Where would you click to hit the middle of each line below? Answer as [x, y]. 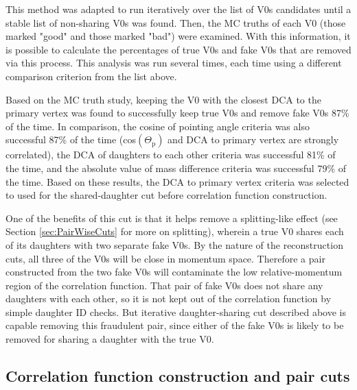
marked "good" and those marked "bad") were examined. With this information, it [178, 36]
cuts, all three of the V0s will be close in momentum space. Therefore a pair [165, 258]
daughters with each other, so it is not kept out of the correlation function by [169, 298]
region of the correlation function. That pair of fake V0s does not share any [164, 285]
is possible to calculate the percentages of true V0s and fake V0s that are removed [178, 49]
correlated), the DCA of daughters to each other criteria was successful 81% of [171, 155]
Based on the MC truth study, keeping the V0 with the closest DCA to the [163, 99]
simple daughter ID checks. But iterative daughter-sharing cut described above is [176, 312]
